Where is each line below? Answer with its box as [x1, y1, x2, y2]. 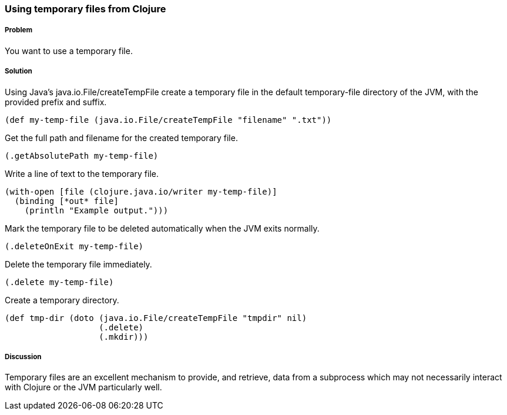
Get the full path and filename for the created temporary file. [5, 132, 238, 143]
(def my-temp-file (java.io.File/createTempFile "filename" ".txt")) [5, 115, 332, 125]
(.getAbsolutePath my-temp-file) [5, 150, 159, 160]
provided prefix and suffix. [5, 96, 107, 107]
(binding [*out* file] [14, 196, 119, 206]
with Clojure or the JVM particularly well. [5, 382, 162, 393]
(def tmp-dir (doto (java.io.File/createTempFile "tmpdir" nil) [5, 313, 307, 323]
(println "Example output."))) [24, 205, 169, 215]
